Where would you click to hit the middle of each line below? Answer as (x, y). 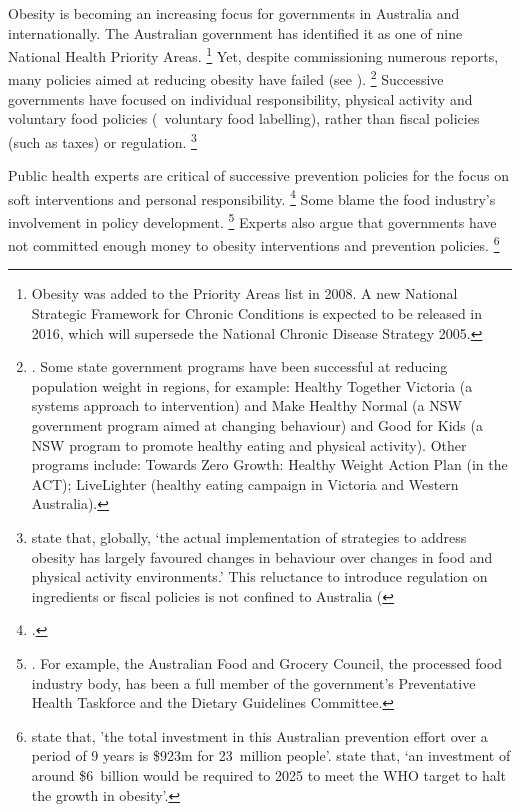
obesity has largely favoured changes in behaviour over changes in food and (262, 556)
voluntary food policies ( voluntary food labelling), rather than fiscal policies (244, 118)
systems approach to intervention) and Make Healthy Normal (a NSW (246, 405)
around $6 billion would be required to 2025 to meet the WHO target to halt (269, 774)
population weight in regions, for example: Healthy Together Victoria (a (252, 385)
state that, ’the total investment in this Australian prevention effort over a (259, 735)
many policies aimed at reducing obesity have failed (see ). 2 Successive (226, 78)
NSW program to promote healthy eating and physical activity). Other (249, 444)
